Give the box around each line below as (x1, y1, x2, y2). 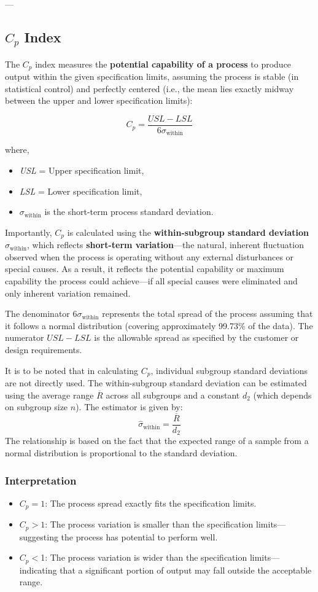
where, (5, 143, 29, 156)
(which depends (253, 388, 312, 401)
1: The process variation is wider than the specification (41, 551, 247, 564)
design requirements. (5, 343, 82, 356)
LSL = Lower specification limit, (19, 184, 142, 197)
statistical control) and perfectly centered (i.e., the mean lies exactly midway (5, 82, 294, 95)
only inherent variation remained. (5, 286, 131, 299)
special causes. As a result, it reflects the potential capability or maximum (5, 262, 284, 275)
